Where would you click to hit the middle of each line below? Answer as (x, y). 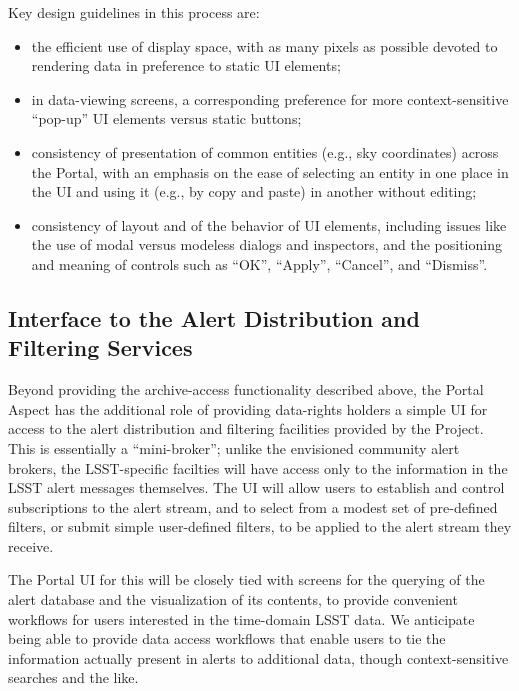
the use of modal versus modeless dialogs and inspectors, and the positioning (266, 244)
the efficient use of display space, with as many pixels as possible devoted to (264, 45)
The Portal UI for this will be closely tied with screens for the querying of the (246, 579)
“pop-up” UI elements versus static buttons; (166, 118)
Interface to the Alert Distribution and (214, 317)
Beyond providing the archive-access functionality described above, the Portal (246, 389)
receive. (31, 545)
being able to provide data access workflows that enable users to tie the (227, 638)
